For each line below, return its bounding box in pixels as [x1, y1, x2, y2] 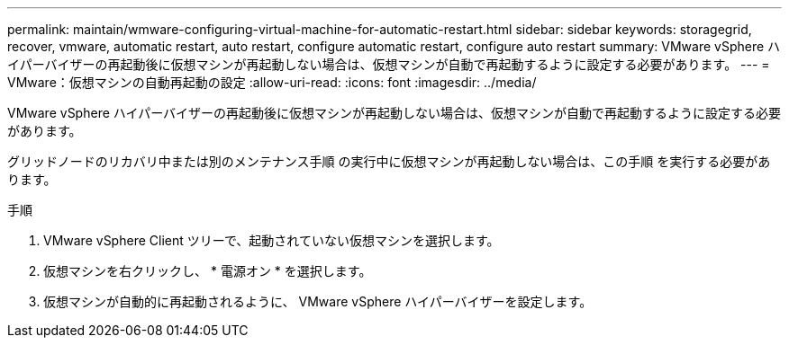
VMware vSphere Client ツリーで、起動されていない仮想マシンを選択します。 [43, 233, 500, 248]
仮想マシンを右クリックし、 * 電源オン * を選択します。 [43, 263, 372, 279]
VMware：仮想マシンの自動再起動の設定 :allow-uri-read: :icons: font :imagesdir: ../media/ [7, 75, 537, 90]
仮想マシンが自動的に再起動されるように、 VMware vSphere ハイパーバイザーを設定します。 [43, 294, 593, 309]
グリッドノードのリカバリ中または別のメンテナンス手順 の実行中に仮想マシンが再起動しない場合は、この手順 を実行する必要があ [7, 154, 771, 169]
